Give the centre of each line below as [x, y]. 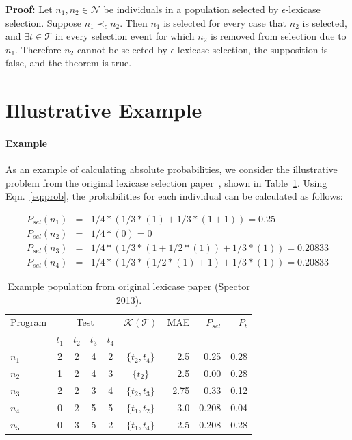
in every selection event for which [125, 36]
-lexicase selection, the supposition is [251, 49]
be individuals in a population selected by [191, 9]
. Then [134, 22]
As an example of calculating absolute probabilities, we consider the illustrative [172, 169]
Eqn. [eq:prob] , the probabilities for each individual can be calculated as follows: [174, 196]
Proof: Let [29, 9]
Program [29, 322]
